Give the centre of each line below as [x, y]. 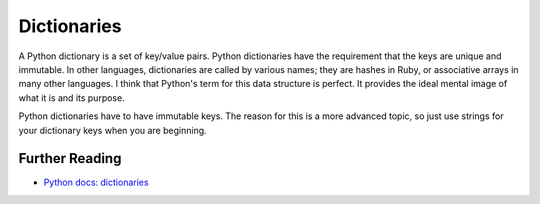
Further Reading [70, 158]
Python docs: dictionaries [96, 182]
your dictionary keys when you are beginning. [112, 130]
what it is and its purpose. [71, 97]
